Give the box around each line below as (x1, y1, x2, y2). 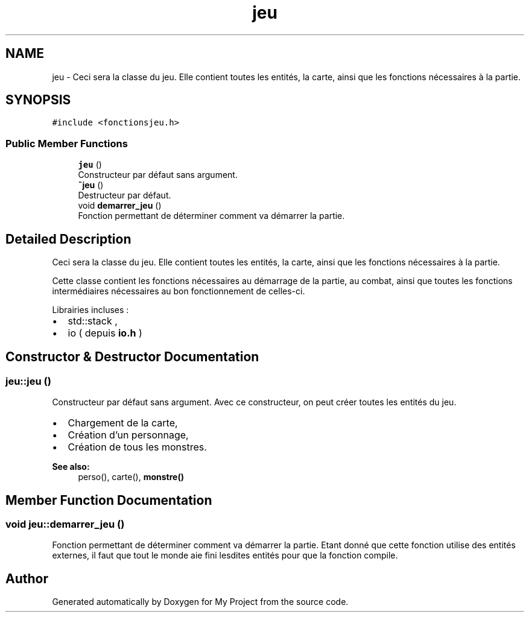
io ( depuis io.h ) (68, 327, 142, 340)
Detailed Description (5, 231, 131, 247)
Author (5, 571, 48, 586)
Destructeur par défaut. (78, 190, 171, 201)
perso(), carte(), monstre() (78, 472, 184, 483)
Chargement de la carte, (68, 417, 178, 429)
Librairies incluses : (52, 305, 129, 315)
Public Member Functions (5, 137, 128, 150)
